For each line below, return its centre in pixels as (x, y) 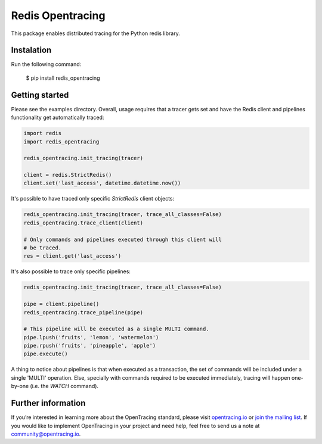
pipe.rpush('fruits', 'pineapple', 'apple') (90, 346)
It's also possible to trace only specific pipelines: (71, 271)
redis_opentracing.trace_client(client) (83, 223)
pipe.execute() (46, 354)
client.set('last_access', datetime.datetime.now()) (102, 183)
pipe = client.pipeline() (61, 304)
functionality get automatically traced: (58, 118)
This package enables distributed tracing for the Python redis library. (95, 33)
